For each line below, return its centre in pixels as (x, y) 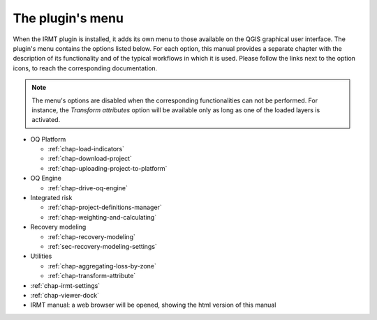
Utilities (41, 256)
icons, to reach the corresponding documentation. (85, 68)
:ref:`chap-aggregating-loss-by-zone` (102, 266)
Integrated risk (51, 198)
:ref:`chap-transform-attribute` (92, 276)
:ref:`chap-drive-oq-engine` (88, 188)
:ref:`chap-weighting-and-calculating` (102, 217)
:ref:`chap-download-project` (90, 159)
